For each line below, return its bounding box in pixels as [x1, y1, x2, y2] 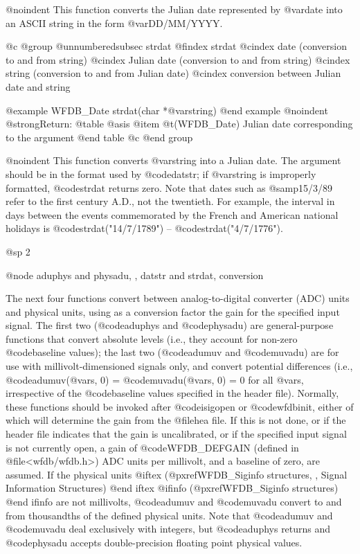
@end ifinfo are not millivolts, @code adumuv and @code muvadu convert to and [6, 494, 342, 508]
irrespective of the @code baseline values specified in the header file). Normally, [6, 386, 339, 400]
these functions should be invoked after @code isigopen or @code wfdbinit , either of [6, 399, 354, 413]
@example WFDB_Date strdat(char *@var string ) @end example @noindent [6, 102, 328, 117]
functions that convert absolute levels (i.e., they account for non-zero [6, 331, 298, 346]
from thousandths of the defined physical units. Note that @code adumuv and [6, 508, 333, 522]
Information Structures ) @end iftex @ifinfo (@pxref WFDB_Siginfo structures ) [6, 481, 339, 495]
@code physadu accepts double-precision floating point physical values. [6, 535, 303, 549]
